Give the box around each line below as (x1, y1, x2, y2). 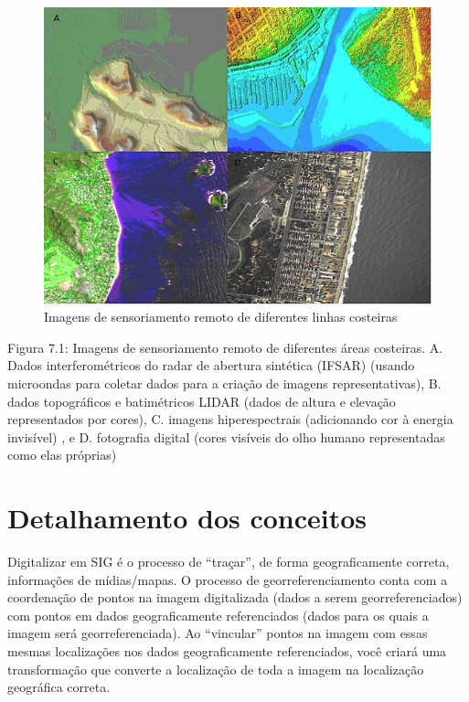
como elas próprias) (7, 445, 117, 464)
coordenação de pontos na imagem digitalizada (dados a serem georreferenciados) (7, 588, 463, 607)
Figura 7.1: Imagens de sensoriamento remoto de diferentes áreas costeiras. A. (7, 337, 443, 356)
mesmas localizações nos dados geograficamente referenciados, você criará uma (7, 642, 447, 661)
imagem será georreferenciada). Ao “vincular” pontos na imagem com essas (7, 623, 428, 643)
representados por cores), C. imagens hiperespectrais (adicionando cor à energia (7, 409, 453, 429)
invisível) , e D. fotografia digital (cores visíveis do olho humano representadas (7, 427, 445, 446)
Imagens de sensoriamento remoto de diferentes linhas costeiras (44, 307, 398, 326)
